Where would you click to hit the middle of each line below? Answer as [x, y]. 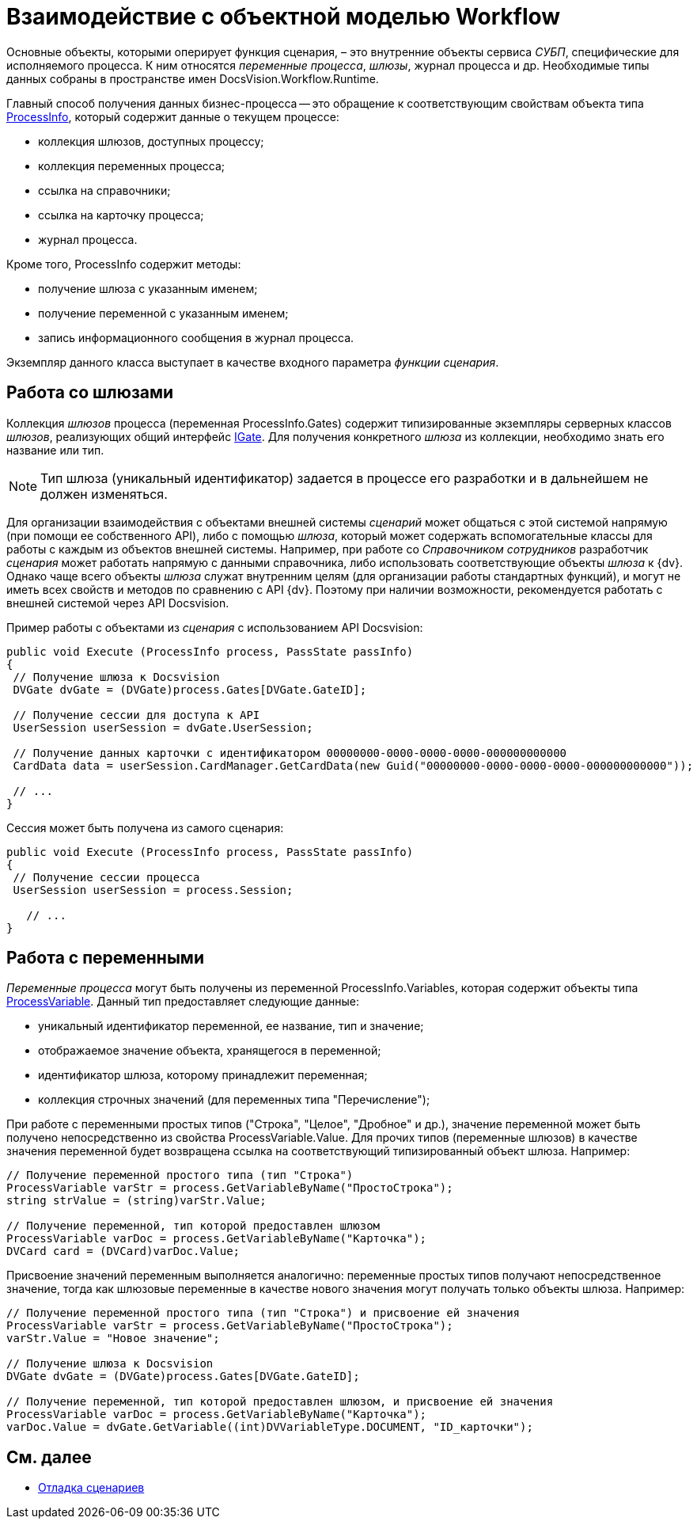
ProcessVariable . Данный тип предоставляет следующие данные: [183, 1002]
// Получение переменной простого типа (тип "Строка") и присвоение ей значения [263, 1313]
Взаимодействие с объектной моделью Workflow [284, 17]
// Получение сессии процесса [106, 877]
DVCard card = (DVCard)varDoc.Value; [123, 1251]
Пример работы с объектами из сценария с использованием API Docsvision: [215, 627]
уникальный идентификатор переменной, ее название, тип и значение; [231, 1026]
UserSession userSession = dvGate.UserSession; [163, 727]
